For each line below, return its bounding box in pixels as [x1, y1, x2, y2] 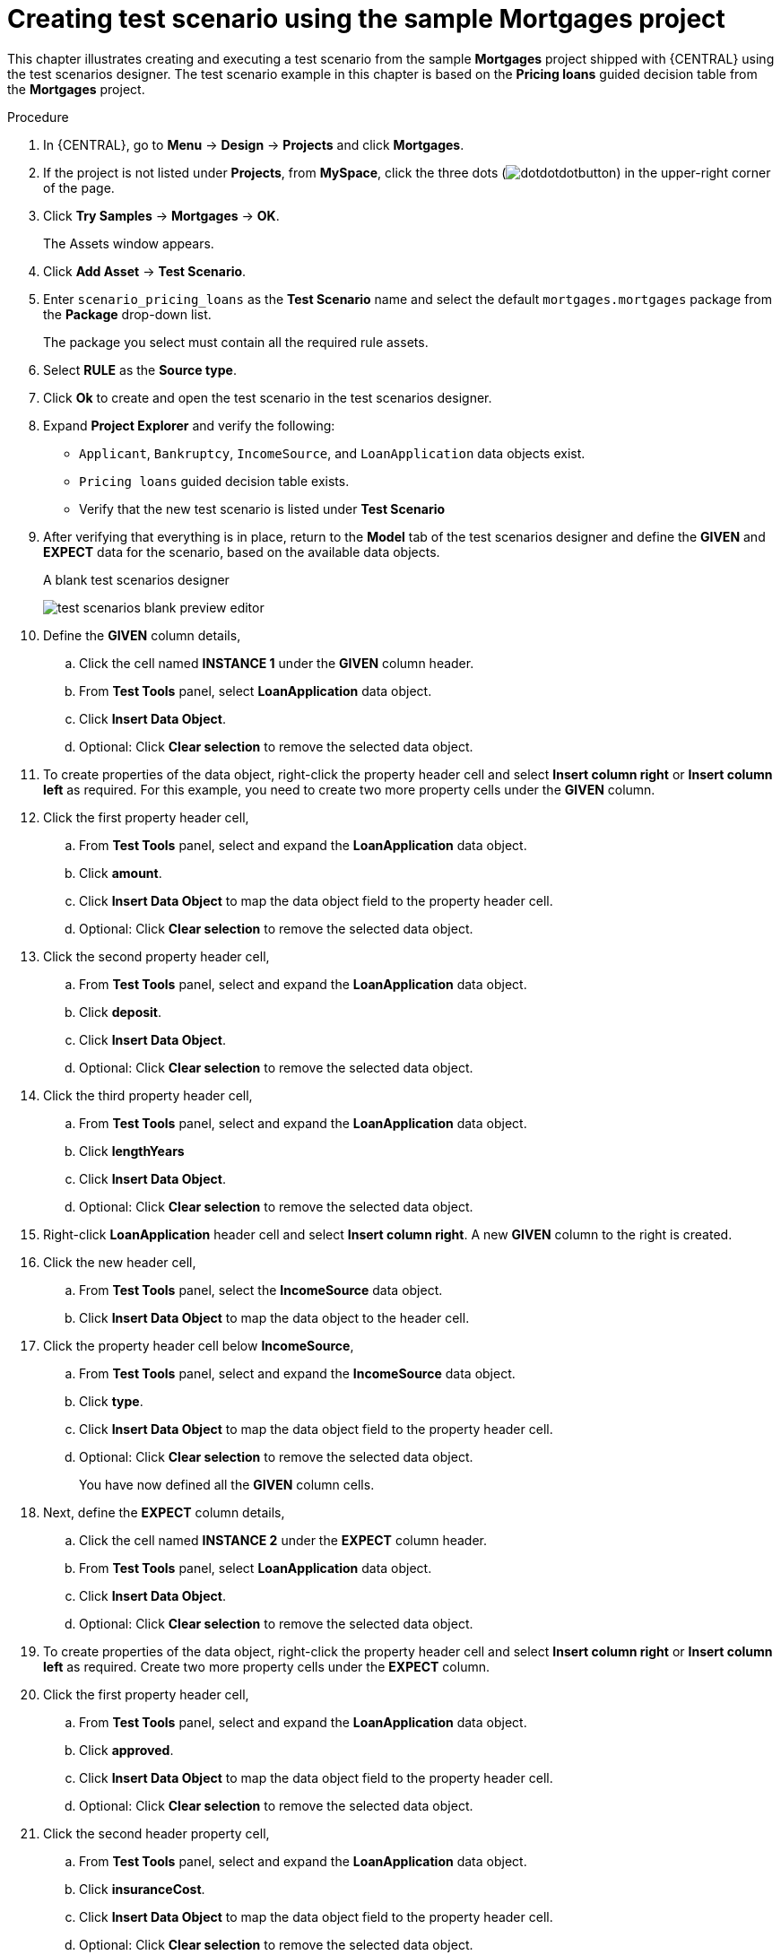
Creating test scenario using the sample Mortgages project [7, 4, 725, 34]
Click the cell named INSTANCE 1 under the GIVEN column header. [79, 655, 474, 671]
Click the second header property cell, [43, 1825, 270, 1841]
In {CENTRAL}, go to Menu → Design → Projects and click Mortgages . [43, 136, 464, 152]
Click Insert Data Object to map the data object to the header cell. [79, 1309, 470, 1325]
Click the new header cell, [43, 1254, 196, 1270]
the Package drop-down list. [43, 306, 212, 322]
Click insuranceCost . [79, 1881, 205, 1897]
